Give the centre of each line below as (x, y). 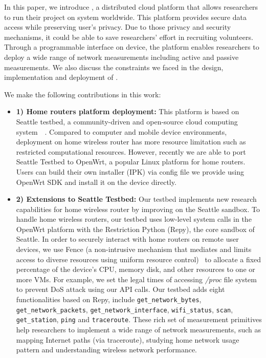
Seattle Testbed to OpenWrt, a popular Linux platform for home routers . (131, 162)
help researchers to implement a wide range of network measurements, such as (138, 329)
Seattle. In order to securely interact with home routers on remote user (127, 239)
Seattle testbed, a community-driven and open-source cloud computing (127, 121)
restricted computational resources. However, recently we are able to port (131, 151)
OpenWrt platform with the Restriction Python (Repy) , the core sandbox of (135, 229)
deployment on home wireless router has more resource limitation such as (131, 142)
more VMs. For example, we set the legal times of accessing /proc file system (136, 279)
